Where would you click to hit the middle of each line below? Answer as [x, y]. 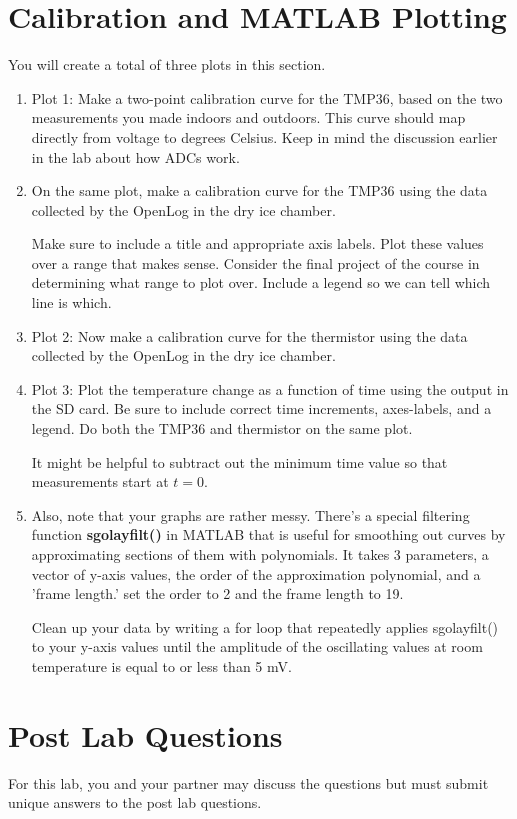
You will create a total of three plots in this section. [167, 64]
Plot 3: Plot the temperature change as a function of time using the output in [270, 388]
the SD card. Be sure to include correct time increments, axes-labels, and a [261, 408]
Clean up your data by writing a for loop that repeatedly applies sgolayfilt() [265, 626]
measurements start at [100, 481]
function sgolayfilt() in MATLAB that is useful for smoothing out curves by [268, 534]
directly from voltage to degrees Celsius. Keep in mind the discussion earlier [264, 136]
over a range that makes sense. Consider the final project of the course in [255, 262]
